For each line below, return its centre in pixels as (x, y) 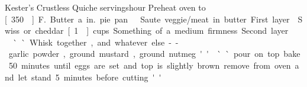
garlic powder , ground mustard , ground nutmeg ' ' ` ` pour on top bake (154, 54)
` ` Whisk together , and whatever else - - (96, 42)
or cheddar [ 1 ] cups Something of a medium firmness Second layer (156, 30)
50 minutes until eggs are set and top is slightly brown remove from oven (150, 65)
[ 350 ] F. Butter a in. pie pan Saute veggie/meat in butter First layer (147, 19)
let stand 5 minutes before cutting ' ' (90, 77)
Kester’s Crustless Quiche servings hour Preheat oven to (105, 7)
